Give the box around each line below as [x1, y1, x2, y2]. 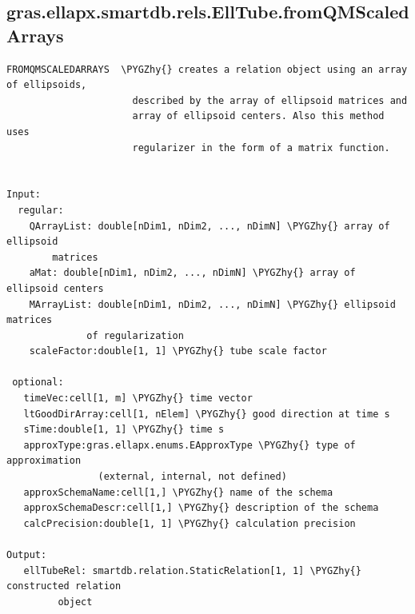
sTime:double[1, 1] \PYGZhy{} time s [23, 424, 225, 436]
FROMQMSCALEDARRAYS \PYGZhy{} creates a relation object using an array [6, 63, 408, 75]
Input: [6, 189, 41, 201]
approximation [6, 455, 82, 467]
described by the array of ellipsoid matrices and [132, 94, 408, 106]
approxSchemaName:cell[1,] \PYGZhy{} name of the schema [23, 486, 333, 498]
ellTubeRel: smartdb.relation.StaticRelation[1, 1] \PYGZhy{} [23, 564, 361, 576]
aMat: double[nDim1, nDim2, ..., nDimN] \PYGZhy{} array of [29, 267, 356, 279]
